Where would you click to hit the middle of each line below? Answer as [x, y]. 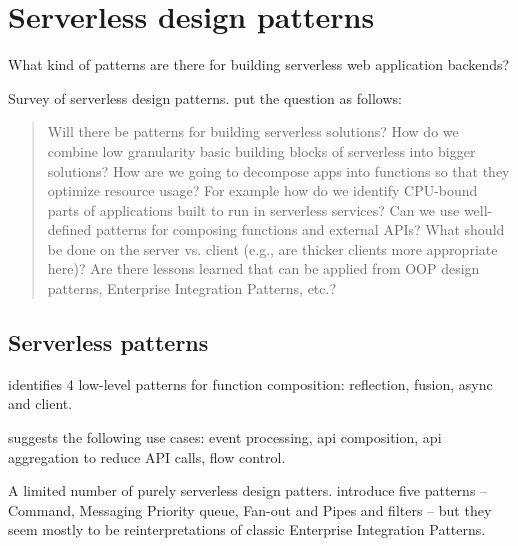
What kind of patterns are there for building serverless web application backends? [259, 64]
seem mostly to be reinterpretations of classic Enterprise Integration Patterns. [247, 529]
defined [69, 229]
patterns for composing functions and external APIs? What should [300, 229]
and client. [40, 403]
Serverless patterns [108, 342]
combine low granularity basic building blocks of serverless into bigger [261, 150]
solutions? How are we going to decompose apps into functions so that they [278, 170]
